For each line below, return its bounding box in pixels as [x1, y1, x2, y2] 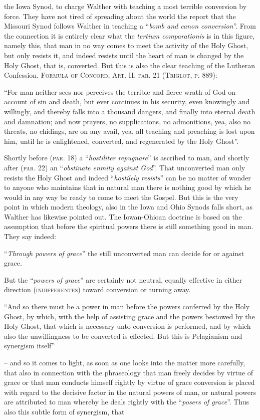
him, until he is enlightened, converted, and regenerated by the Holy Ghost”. [4, 135, 239, 146]
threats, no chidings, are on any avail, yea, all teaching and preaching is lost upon [4, 126, 255, 136]
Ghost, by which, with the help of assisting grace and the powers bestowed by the [4, 311, 255, 321]
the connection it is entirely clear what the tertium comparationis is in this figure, [4, 30, 255, 41]
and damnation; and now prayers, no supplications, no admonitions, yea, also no [4, 116, 251, 126]
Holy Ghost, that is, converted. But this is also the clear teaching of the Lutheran [4, 60, 255, 70]
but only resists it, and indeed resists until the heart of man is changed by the [4, 50, 244, 60]
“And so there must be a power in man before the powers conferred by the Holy [4, 301, 250, 312]
